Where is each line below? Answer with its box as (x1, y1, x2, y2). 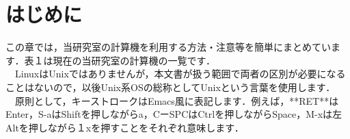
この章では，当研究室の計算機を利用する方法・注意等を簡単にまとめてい (5, 40, 331, 54)
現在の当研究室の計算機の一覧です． (53, 53, 215, 67)
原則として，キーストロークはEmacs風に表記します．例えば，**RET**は (14, 93, 339, 108)
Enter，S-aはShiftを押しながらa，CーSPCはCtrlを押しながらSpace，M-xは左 (5, 107, 342, 121)
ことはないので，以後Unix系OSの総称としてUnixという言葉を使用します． (5, 79, 336, 94)
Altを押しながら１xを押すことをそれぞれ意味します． (5, 120, 244, 134)
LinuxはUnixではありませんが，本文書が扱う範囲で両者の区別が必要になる (14, 66, 346, 81)
